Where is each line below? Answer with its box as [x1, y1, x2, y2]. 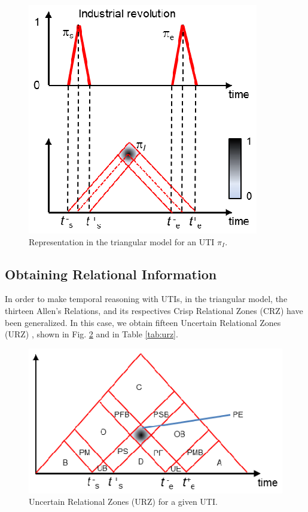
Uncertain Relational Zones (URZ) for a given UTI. [29, 495, 218, 508]
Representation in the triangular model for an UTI [29, 235, 215, 248]
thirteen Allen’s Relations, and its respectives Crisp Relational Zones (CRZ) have [5, 304, 303, 316]
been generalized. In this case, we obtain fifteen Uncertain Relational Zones [5, 316, 281, 328]
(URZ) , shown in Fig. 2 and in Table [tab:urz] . [5, 328, 178, 340]
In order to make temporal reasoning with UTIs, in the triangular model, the [5, 292, 288, 305]
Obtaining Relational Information [5, 264, 217, 283]
